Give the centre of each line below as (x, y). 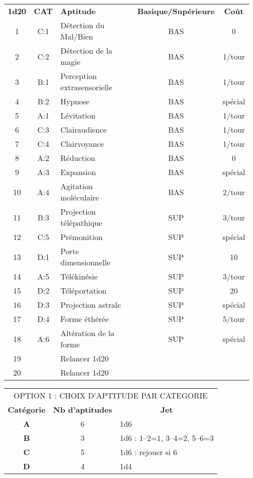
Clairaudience (84, 129)
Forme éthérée (85, 319)
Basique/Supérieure (176, 11)
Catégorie (27, 409)
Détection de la (86, 50)
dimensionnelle (85, 262)
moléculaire (80, 197)
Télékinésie (79, 276)
